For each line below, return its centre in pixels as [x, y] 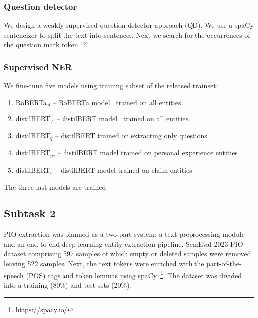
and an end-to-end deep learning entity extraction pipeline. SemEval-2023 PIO [124, 244]
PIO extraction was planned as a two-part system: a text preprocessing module [124, 234]
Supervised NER [38, 66]
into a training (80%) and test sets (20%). [68, 284]
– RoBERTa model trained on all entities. [118, 102]
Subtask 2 [30, 213]
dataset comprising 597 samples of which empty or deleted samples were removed [128, 254]
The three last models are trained [55, 186]
